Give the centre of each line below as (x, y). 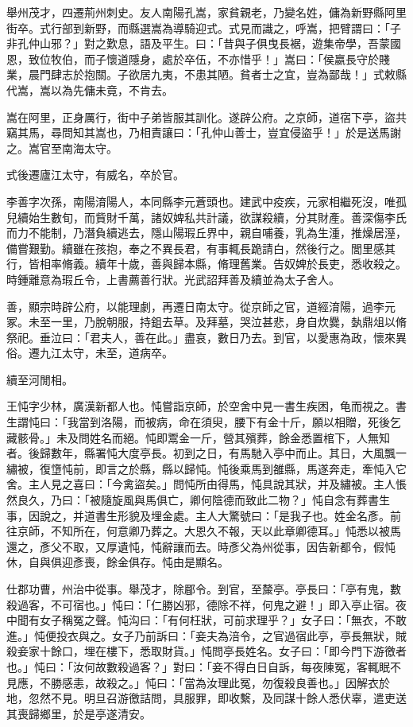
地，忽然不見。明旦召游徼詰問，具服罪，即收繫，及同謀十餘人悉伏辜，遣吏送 (206, 698)
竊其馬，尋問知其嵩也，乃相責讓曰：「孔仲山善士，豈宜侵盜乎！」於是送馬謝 (204, 132)
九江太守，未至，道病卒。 (106, 353)
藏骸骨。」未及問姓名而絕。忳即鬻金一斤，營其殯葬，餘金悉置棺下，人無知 (198, 437)
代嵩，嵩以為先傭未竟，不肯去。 (90, 89)
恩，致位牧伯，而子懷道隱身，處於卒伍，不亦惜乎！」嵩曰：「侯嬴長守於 (193, 58)
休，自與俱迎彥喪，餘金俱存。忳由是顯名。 (118, 562)
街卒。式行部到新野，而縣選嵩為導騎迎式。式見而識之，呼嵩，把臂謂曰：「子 (204, 27)
